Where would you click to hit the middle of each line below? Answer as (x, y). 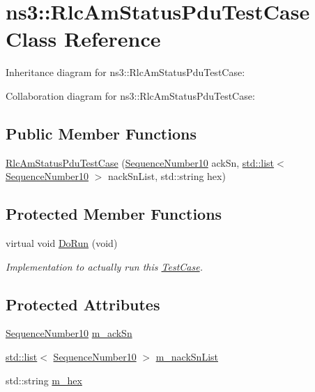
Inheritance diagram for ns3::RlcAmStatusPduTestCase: (125, 72)
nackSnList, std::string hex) (167, 176)
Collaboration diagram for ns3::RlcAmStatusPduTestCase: (130, 95)
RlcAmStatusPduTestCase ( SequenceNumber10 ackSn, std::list (140, 162)
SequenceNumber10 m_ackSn (69, 333)
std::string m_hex (44, 380)
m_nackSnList (187, 357)
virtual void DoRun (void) (62, 243)
